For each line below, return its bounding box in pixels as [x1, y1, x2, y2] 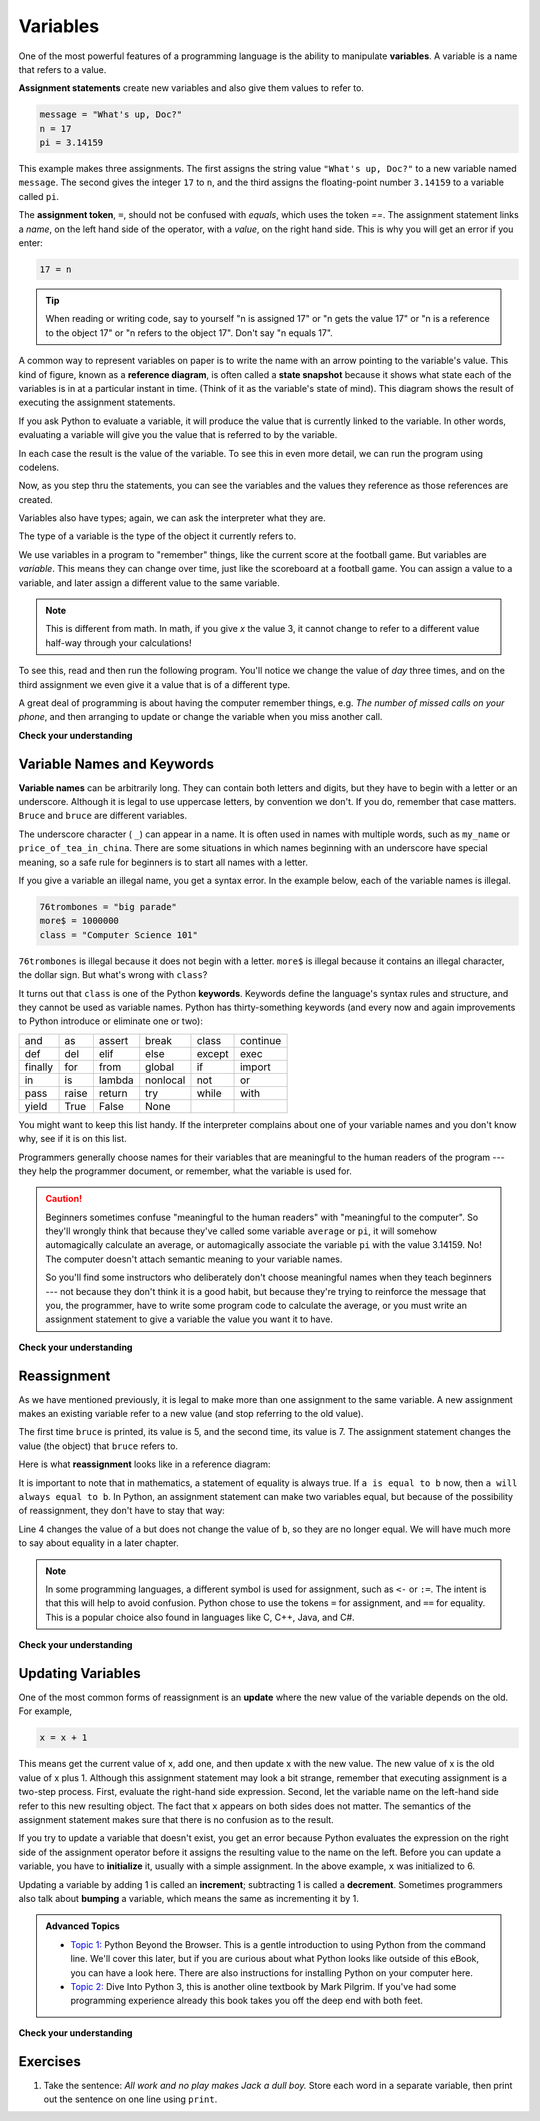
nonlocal [145, 1073, 186, 1087]
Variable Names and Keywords [18, 755, 215, 772]
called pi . [18, 190, 60, 202]
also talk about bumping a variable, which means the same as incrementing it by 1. [18, 1892, 359, 1904]
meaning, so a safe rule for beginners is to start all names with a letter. [18, 856, 309, 868]
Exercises [18, 2053, 82, 2070]
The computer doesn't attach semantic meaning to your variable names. [45, 1253, 343, 1265]
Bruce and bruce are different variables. [18, 810, 188, 822]
